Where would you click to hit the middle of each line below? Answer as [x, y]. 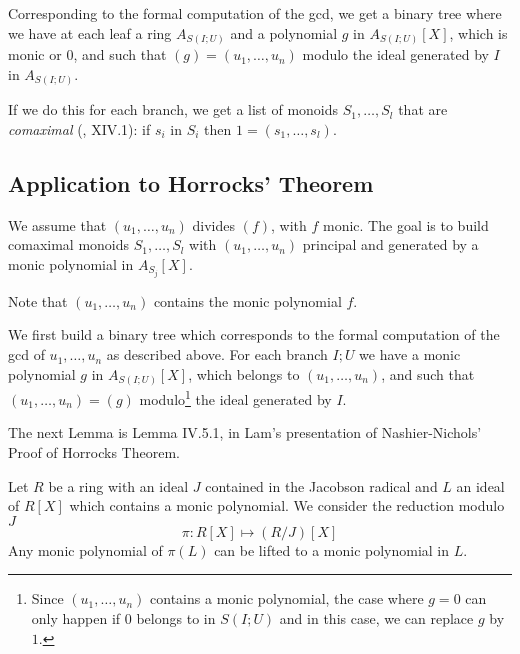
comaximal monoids [69, 244]
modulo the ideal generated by [395, 54]
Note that [38, 300]
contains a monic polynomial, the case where [287, 598]
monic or [35, 54]
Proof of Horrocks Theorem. [94, 452]
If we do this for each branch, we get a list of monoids [173, 109]
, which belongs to [244, 373]
